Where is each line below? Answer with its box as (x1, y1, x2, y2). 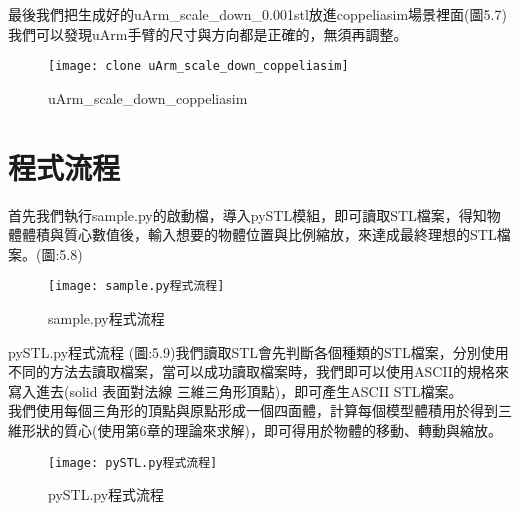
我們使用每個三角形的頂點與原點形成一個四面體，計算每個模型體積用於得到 (8, 400, 498, 421)
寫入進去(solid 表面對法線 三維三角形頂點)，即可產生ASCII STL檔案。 (8, 380, 463, 401)
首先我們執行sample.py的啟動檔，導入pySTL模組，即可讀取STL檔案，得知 (8, 204, 487, 225)
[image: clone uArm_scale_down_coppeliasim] (48, 59, 349, 74)
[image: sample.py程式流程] (48, 279, 225, 294)
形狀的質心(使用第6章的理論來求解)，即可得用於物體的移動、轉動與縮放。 (21, 419, 502, 440)
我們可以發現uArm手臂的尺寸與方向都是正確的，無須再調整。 (8, 23, 408, 44)
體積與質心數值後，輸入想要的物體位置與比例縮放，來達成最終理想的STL (21, 224, 497, 245)
